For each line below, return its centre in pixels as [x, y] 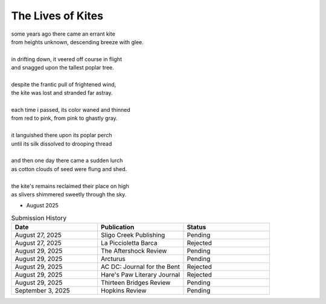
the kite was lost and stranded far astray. [62, 93]
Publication [117, 227]
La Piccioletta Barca [129, 243]
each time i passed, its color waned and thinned [71, 110]
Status [197, 227]
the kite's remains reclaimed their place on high [70, 186]
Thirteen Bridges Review [136, 283]
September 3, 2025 [42, 291]
